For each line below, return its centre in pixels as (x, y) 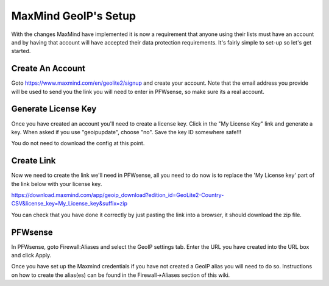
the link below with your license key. (57, 184)
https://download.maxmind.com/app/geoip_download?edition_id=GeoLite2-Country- (118, 195)
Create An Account (48, 69)
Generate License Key (54, 109)
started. (21, 51)
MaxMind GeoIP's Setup (74, 16)
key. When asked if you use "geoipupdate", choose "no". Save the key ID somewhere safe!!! (126, 132)
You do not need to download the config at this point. (78, 143)
